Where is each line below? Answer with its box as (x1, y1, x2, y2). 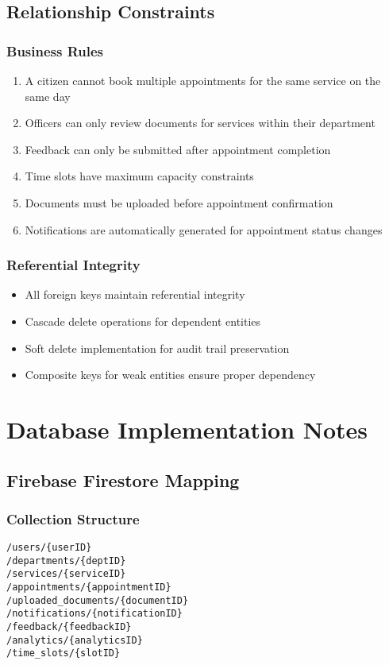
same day (25, 87, 71, 104)
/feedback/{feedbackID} (6, 621, 132, 633)
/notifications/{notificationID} (6, 608, 183, 620)
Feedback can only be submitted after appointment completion (25, 141, 331, 157)
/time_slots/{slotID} (6, 648, 121, 659)
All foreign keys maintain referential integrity (25, 286, 245, 303)
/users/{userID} (6, 542, 92, 554)
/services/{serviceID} (6, 568, 126, 580)
